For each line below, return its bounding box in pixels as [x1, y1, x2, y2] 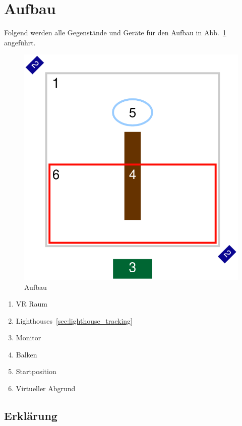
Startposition [16, 366, 56, 377]
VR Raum [16, 298, 48, 309]
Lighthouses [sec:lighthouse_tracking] [16, 315, 133, 326]
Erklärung [4, 408, 57, 423]
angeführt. [4, 37, 36, 47]
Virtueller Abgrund [16, 383, 76, 394]
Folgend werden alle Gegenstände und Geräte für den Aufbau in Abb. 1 [4, 27, 226, 38]
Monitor [16, 332, 41, 343]
